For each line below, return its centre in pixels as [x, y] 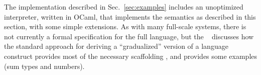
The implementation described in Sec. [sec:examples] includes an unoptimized [124, 7]
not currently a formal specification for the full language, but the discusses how [129, 36]
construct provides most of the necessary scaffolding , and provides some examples [131, 56]
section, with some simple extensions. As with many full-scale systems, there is [125, 26]
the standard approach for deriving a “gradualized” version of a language [116, 46]
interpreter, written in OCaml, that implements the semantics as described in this [130, 16]
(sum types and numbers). [44, 66]
